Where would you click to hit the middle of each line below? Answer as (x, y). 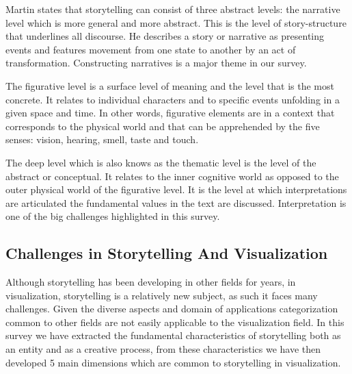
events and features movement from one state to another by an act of (151, 49)
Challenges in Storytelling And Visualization (167, 253)
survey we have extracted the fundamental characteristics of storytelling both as (173, 335)
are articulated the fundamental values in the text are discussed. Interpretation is (176, 202)
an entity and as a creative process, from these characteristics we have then (163, 349)
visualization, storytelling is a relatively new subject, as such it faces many (162, 295)
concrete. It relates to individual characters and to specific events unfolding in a (173, 99)
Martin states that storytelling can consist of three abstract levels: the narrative (173, 9)
